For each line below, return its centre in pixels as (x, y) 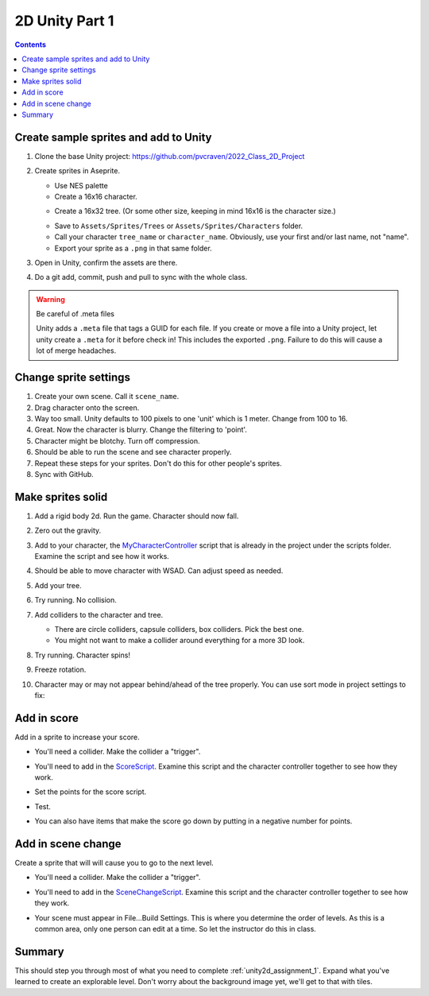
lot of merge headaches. (76, 351)
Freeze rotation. (60, 670)
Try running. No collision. (75, 600)
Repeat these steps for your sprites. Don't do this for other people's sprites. (158, 463)
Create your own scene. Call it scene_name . (107, 397)
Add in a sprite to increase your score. (77, 737)
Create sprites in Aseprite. (77, 171)
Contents (31, 45)
